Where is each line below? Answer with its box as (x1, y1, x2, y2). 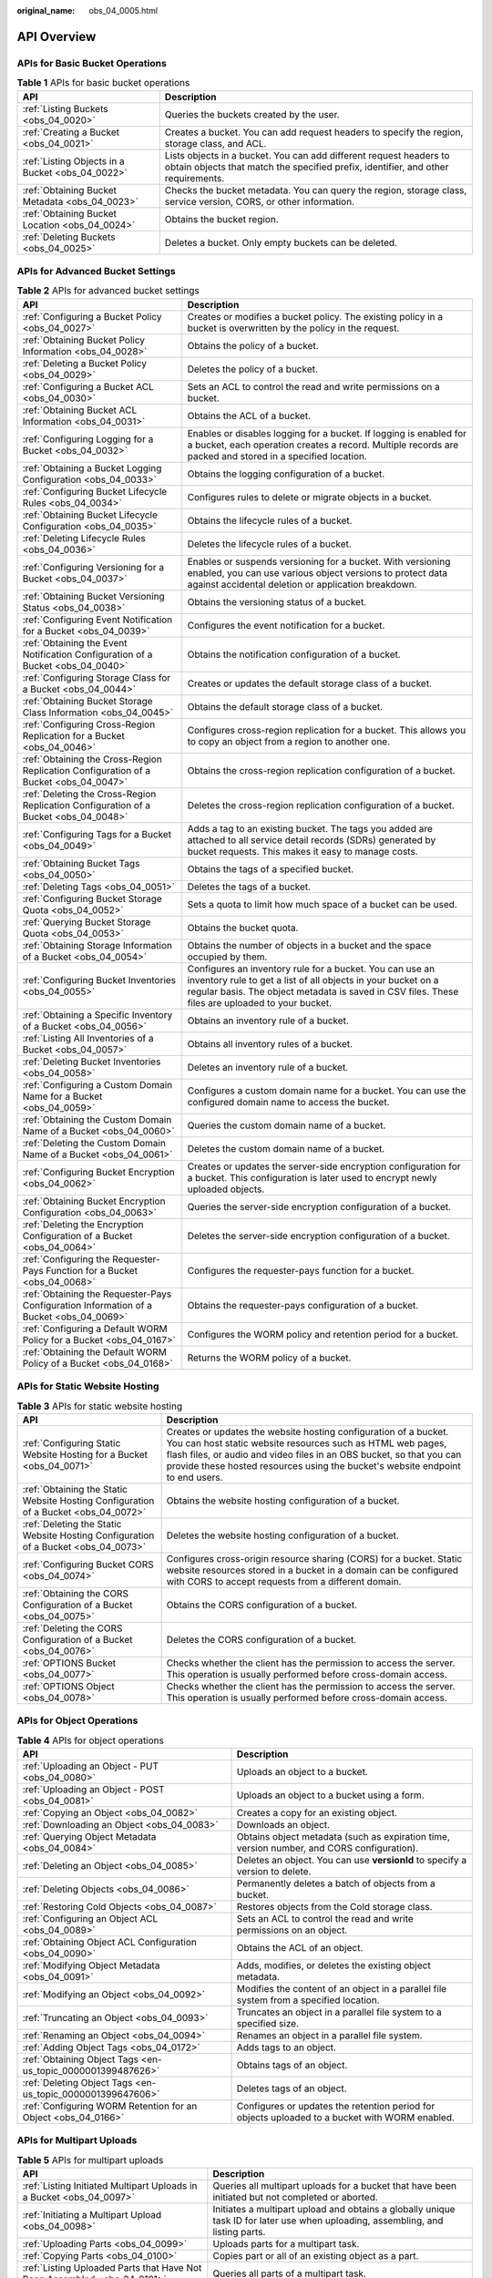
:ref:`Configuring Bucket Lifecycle (22, 485, 168, 498)
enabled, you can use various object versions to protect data (187, 566, 448, 579)
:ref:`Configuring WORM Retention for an (22, 2099, 198, 2112)
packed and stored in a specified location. (187, 449, 368, 462)
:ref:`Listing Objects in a (22, 155, 125, 168)
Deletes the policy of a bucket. (187, 363, 319, 375)
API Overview (16, 28, 97, 45)
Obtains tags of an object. (236, 2058, 348, 2071)
